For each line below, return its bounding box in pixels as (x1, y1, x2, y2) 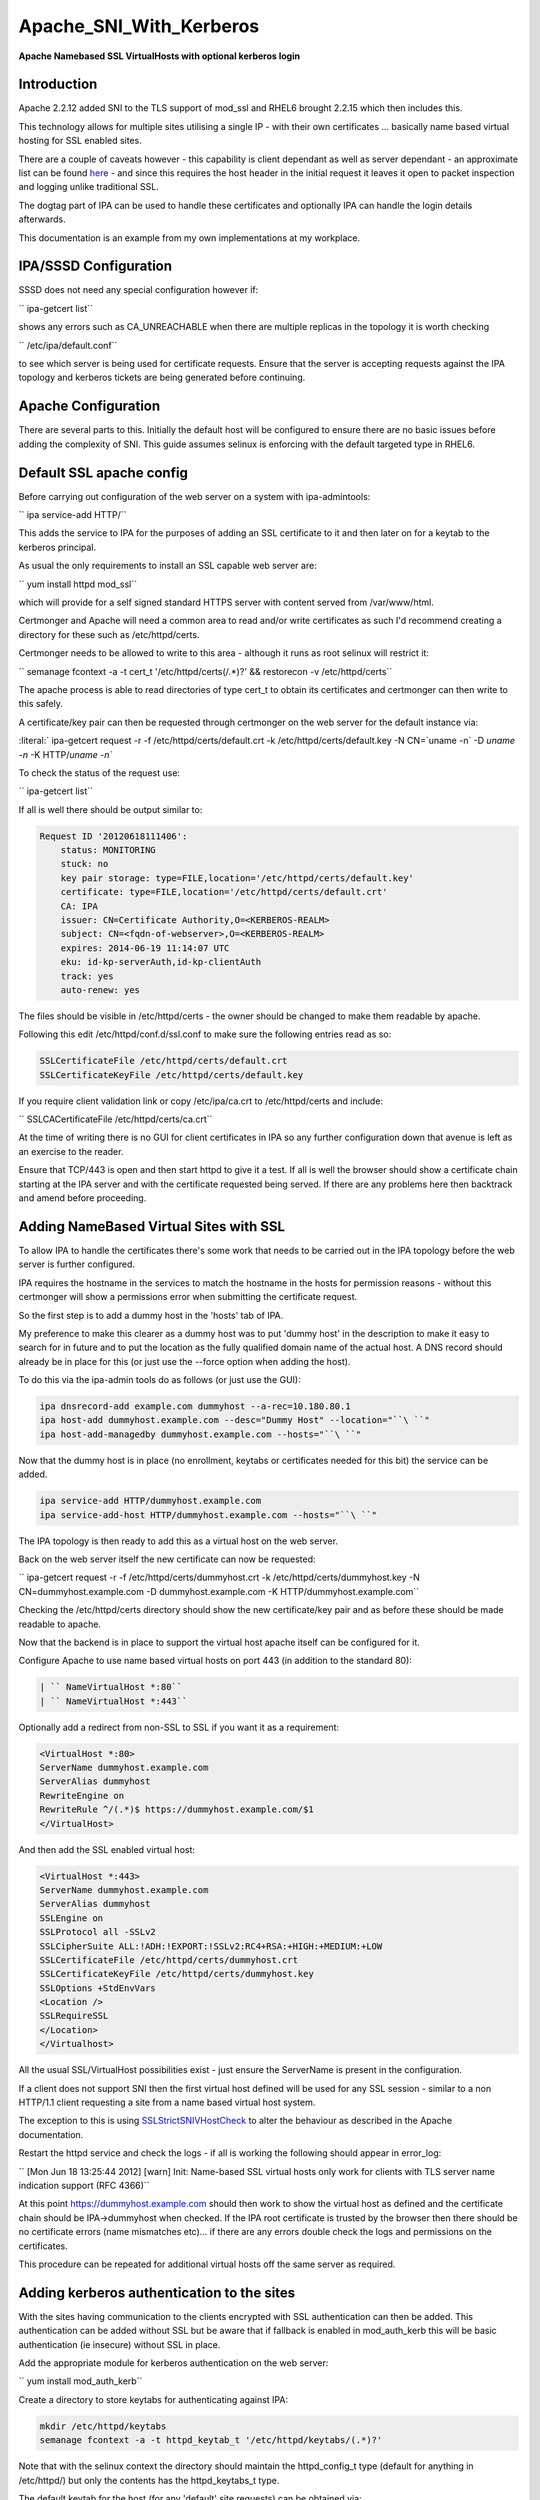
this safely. (18, 698, 64, 710)
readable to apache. (18, 1618, 102, 1630)
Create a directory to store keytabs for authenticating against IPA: (18, 2393, 289, 2405)
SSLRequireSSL (39, 2010, 109, 2022)
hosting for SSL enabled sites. (18, 135, 142, 147)
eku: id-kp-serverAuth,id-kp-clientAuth (60, 956, 262, 968)
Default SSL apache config (18, 464, 189, 481)
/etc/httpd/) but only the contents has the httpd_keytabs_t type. (18, 2474, 280, 2486)
